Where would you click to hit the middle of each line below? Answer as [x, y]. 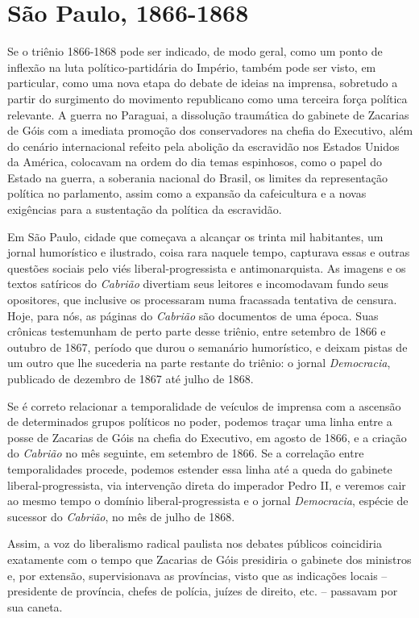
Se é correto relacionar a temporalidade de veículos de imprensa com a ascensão [204, 405]
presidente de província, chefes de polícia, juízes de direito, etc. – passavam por [203, 591]
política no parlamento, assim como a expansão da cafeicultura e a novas [187, 193]
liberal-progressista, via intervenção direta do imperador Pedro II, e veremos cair [207, 484]
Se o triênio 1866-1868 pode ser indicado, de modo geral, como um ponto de [195, 51]
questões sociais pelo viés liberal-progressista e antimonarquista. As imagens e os [207, 267]
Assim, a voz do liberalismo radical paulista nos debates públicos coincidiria [195, 543]
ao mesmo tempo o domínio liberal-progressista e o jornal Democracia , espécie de [208, 501]
